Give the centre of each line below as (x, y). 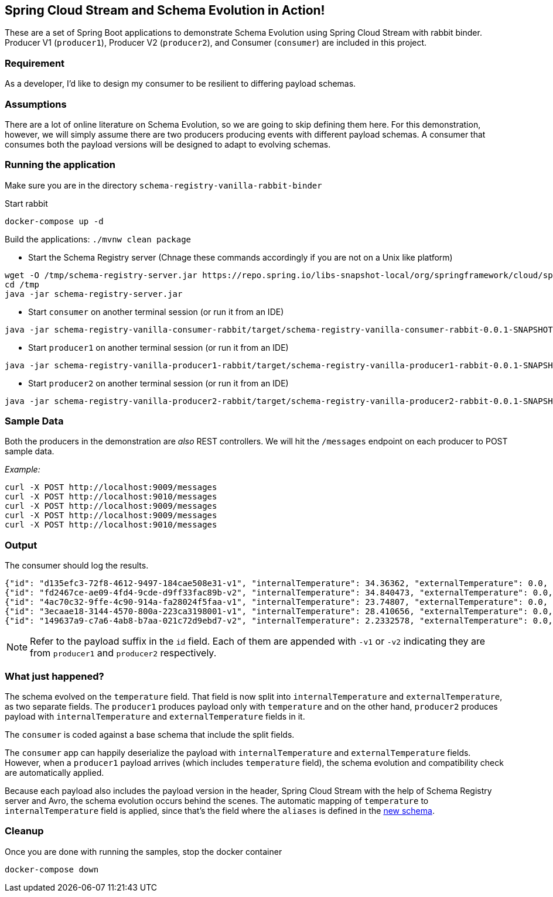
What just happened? (54, 676)
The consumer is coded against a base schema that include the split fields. (150, 734)
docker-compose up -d (54, 221)
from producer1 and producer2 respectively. (123, 653)
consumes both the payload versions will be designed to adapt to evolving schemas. (168, 144)
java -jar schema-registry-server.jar (94, 294)
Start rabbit (26, 203)
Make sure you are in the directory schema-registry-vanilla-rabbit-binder (163, 185)
